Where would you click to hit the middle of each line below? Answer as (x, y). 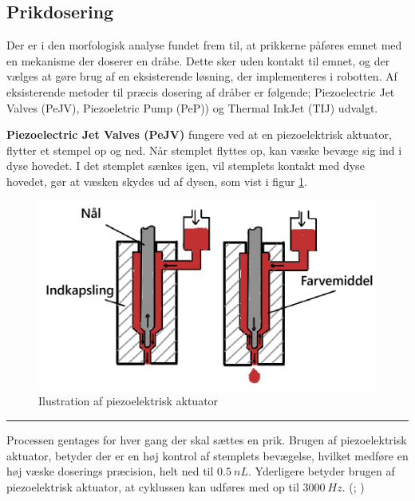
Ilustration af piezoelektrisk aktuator (128, 401)
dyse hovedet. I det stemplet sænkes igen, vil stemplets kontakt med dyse (186, 166)
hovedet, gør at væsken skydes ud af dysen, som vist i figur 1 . (157, 181)
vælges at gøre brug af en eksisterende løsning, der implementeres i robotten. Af (202, 76)
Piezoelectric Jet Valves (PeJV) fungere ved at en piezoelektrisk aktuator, (199, 134)
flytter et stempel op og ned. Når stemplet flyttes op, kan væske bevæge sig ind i (204, 150)
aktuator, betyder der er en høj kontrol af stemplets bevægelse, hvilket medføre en (207, 455)
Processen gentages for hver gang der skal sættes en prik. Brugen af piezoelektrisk (207, 440)
